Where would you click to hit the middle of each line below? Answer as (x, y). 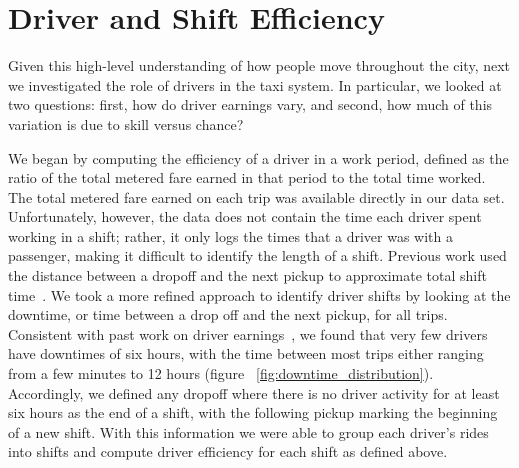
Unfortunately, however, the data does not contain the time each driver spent (245, 216)
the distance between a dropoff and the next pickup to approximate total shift (247, 275)
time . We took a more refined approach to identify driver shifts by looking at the (259, 294)
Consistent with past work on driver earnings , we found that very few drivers (248, 333)
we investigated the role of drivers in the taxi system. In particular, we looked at (255, 84)
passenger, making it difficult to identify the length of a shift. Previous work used (257, 255)
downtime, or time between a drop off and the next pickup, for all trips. (228, 314)
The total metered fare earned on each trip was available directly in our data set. (256, 196)
